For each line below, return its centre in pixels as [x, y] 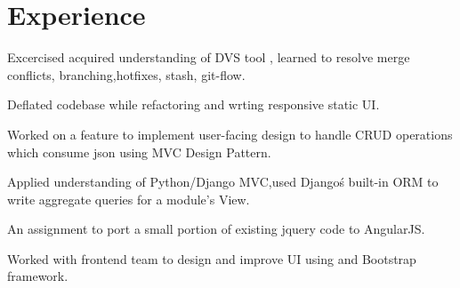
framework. [38, 276]
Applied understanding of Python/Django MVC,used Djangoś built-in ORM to [223, 182]
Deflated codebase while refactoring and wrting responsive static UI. [194, 104]
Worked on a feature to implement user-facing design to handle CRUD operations [230, 134]
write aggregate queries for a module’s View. [129, 199]
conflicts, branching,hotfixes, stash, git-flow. [126, 74]
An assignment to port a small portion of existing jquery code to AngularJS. [216, 229]
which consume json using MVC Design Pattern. [139, 152]
